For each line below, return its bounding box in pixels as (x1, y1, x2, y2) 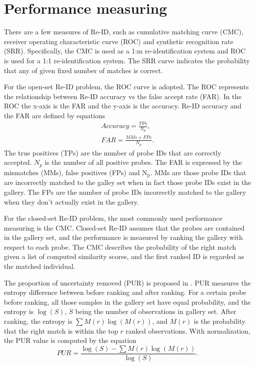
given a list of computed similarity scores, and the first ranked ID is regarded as (4, 251, 244, 261)
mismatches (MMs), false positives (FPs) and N (4, 167, 148, 177)
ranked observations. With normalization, (126, 325, 251, 336)
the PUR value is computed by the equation (4, 335, 136, 345)
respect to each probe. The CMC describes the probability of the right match (4, 241, 236, 252)
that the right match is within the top (4, 325, 118, 336)
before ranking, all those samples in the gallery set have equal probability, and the (4, 296, 251, 307)
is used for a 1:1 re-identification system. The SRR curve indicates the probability (4, 55, 250, 65)
